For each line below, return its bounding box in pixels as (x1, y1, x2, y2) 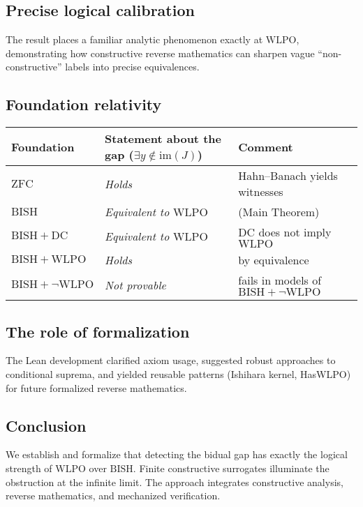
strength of (6, 460, 52, 475)
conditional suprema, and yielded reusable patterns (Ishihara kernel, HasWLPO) (6, 366, 351, 381)
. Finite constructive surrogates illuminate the (133, 460, 329, 475)
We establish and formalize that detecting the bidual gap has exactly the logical (6, 447, 348, 462)
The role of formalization (6, 320, 190, 342)
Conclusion (6, 414, 87, 436)
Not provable (105, 276, 166, 293)
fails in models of (238, 272, 322, 289)
